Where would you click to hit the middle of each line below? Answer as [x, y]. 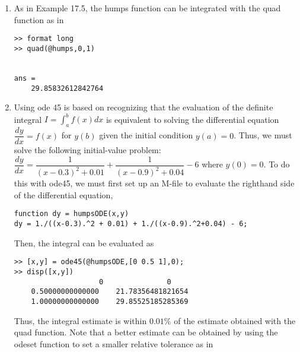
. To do [277, 164]
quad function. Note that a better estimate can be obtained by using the [146, 332]
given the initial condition [146, 135]
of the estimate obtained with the [235, 320]
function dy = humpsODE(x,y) [71, 214]
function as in [39, 19]
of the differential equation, [63, 194]
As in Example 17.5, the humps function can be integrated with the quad [147, 8]
